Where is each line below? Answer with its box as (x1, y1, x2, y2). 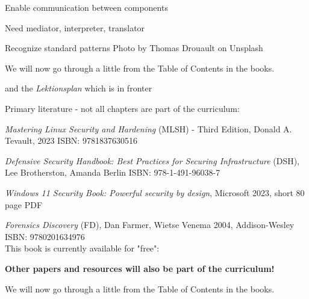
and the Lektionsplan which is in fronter (5, 82, 152, 94)
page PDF (5, 198, 43, 211)
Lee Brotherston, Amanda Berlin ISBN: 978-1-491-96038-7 (5, 166, 220, 179)
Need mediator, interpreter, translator (5, 21, 145, 34)
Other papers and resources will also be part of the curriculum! (5, 262, 275, 274)
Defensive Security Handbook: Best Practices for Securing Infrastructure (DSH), (5, 154, 300, 167)
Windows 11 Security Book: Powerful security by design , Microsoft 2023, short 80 (5, 186, 305, 199)
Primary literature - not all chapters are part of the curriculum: (5, 102, 240, 114)
